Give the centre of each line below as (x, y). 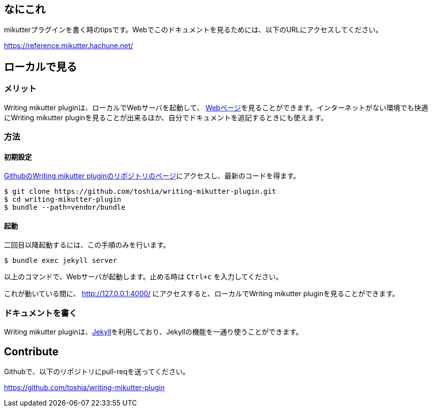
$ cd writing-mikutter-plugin (63, 200)
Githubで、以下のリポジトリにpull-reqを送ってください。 (97, 372)
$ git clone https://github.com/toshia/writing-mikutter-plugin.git (140, 192)
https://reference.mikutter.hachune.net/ (69, 46)
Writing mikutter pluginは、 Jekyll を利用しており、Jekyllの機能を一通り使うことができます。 (153, 332)
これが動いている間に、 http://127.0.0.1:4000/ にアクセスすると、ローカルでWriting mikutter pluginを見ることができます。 (202, 294)
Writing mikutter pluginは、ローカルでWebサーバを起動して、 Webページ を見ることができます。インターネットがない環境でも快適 (216, 107)
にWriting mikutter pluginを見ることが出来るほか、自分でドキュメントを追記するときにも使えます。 (166, 117)
